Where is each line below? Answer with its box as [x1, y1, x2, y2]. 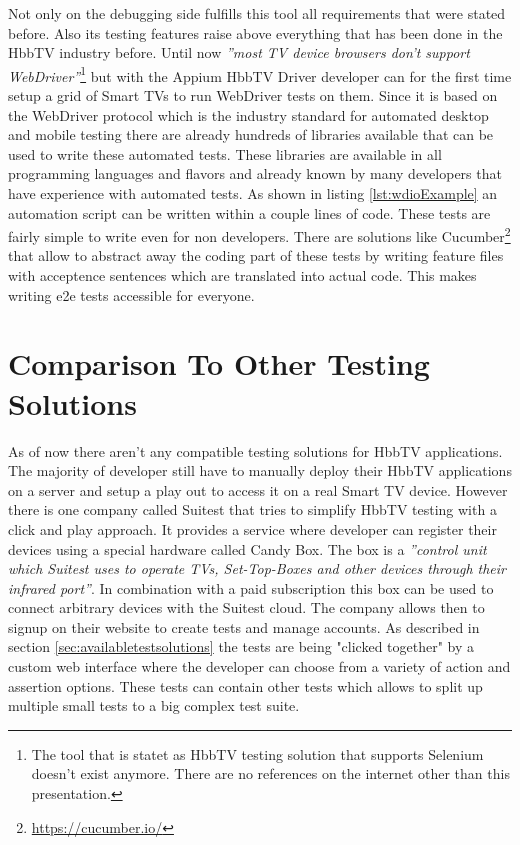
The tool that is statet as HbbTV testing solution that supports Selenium [31, 743, 484, 764]
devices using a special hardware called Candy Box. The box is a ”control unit [8, 538, 487, 559]
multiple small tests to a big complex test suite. [8, 695, 300, 716]
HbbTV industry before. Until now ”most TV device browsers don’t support [8, 42, 470, 63]
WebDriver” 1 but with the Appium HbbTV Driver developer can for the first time [8, 62, 512, 86]
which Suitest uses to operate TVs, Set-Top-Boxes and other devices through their [8, 558, 506, 579]
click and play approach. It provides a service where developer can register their [8, 518, 497, 539]
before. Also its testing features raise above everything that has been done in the [8, 22, 503, 43]
